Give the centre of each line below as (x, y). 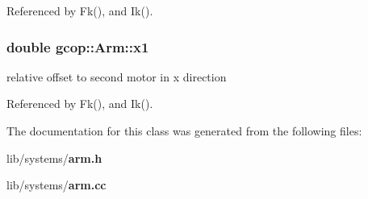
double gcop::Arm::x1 (78, 46)
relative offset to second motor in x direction (117, 76)
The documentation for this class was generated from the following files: (184, 131)
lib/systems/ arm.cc (56, 185)
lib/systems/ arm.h (54, 158)
